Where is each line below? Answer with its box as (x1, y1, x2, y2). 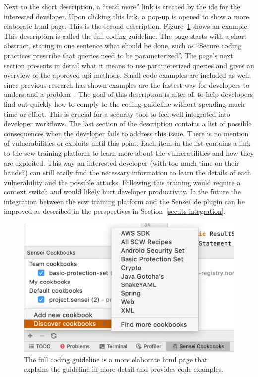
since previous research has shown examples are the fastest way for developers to (4, 79, 249, 90)
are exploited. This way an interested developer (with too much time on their (4, 157, 239, 168)
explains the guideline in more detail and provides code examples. (24, 364, 224, 374)
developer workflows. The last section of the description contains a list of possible (4, 118, 252, 129)
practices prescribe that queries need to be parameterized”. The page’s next (4, 50, 233, 60)
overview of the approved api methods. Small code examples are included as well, (4, 70, 251, 80)
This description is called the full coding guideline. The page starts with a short (4, 30, 247, 41)
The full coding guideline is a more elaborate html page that (24, 354, 208, 364)
